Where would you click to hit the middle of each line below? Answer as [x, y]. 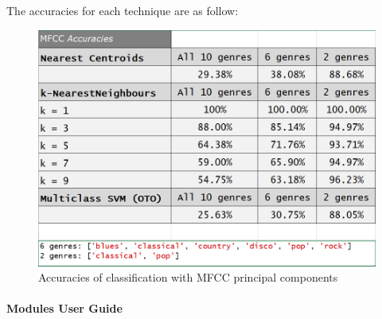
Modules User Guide [64, 308]
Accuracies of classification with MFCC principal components [188, 277]
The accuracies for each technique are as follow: [123, 10]
